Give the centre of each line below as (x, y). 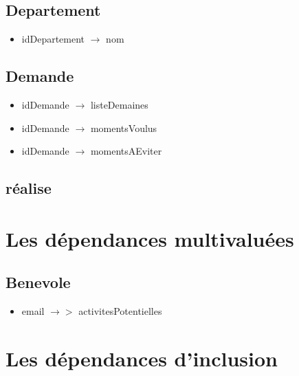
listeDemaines (119, 104)
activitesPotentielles (120, 311)
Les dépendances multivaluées (150, 238)
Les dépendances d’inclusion (142, 358)
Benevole (38, 282)
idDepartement (53, 39)
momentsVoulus (124, 128)
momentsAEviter (126, 151)
